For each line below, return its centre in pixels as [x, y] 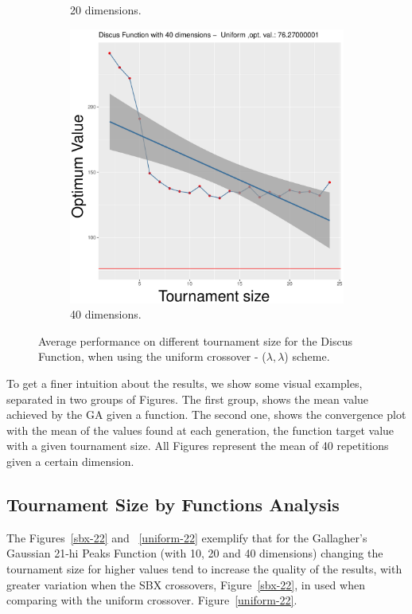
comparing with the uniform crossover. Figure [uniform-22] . [152, 600]
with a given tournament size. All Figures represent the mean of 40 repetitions [198, 446]
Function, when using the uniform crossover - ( [152, 356]
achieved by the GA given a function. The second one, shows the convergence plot [206, 415]
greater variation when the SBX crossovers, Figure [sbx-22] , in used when [186, 584]
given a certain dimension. [70, 461]
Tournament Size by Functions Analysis [173, 504]
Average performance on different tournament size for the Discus [195, 340]
